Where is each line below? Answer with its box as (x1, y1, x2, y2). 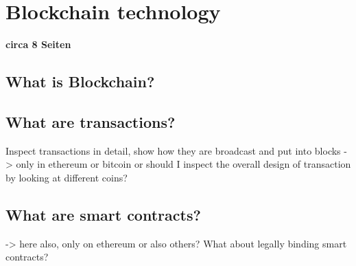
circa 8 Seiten (5, 37, 71, 52)
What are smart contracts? (5, 203, 201, 225)
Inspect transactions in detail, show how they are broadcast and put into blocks (5, 143, 341, 157)
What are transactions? (5, 111, 176, 132)
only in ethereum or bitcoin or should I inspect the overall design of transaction (16, 157, 351, 171)
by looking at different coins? (5, 170, 128, 184)
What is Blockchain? (5, 71, 155, 92)
